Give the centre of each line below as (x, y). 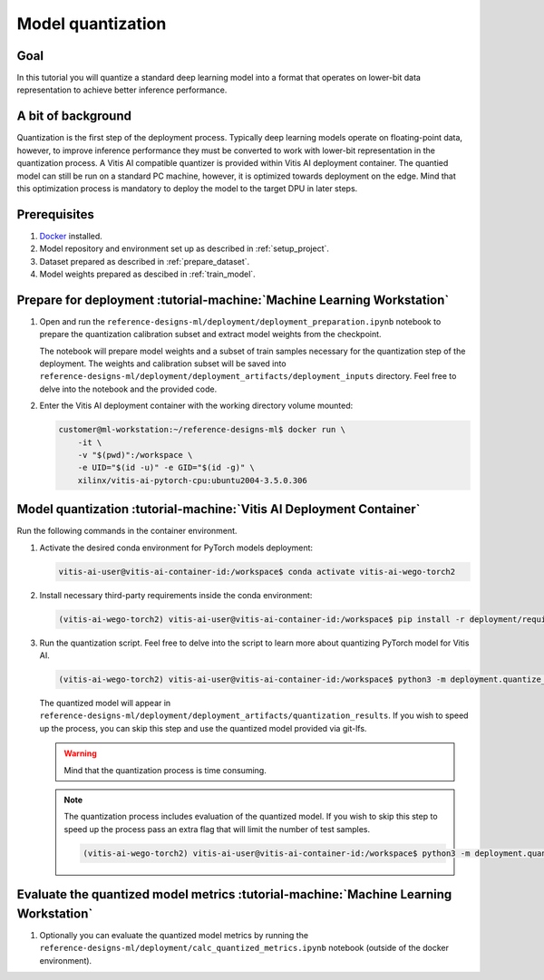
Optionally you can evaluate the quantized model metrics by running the (174, 935)
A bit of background (74, 116)
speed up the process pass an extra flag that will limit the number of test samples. (217, 829)
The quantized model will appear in (105, 703)
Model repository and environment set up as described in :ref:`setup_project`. (185, 248)
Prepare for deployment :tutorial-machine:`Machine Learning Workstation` (233, 300)
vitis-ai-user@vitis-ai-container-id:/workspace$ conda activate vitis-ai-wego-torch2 (257, 572)
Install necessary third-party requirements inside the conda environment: (176, 595)
